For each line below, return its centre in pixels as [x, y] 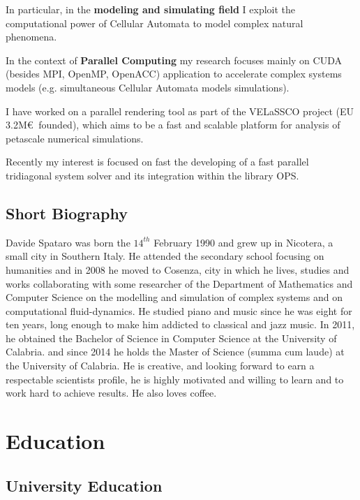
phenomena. [31, 37]
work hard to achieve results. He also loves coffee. [111, 393]
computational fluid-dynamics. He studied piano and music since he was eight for [179, 310]
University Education [84, 485]
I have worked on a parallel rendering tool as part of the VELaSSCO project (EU [180, 111]
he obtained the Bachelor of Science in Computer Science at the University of [171, 338]
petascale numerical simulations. [75, 138]
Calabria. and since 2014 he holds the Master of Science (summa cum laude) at [175, 352]
